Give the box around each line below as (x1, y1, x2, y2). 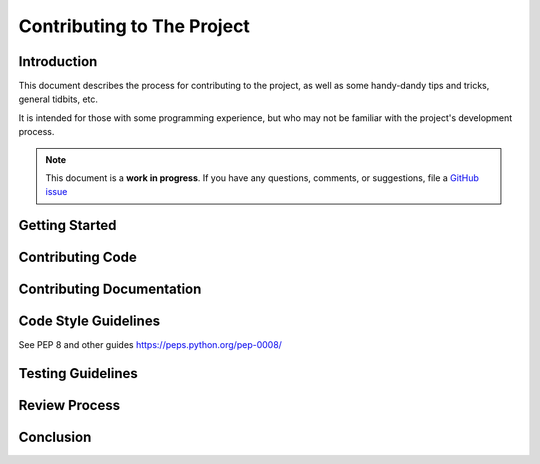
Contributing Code (18, 249, 137, 266)
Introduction (18, 53, 98, 70)
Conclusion (18, 429, 92, 446)
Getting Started (18, 217, 117, 234)
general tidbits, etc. (18, 93, 99, 105)
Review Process (18, 397, 120, 414)
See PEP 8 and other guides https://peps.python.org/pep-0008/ (18, 339, 282, 351)
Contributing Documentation (18, 281, 202, 298)
